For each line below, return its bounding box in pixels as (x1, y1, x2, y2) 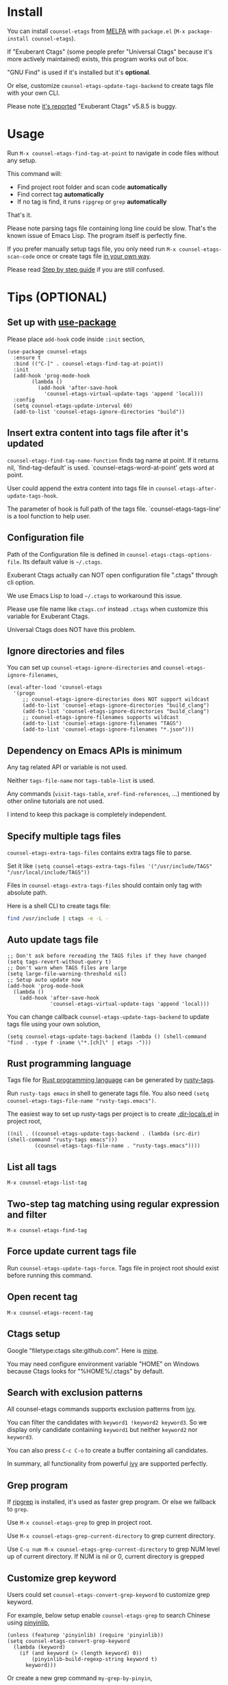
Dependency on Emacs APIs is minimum (7, 745, 183, 756)
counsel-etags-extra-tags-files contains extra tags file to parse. (7, 848, 192, 857)
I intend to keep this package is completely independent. (7, 811, 167, 819)
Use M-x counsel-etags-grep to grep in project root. (7, 1519, 153, 1527)
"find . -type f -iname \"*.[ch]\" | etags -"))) (7, 1039, 152, 1046)
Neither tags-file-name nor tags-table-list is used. (7, 776, 155, 784)
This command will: (7, 169, 62, 177)
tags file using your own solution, (7, 1020, 101, 1028)
